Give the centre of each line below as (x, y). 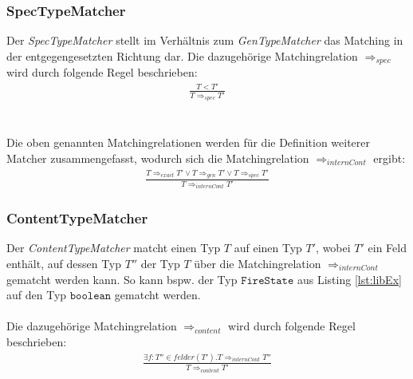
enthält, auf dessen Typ (64, 264)
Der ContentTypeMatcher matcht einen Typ (114, 248)
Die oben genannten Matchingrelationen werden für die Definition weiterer (189, 142)
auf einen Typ (268, 248)
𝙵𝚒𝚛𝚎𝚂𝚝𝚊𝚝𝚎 (267, 280)
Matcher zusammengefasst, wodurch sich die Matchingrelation (158, 158)
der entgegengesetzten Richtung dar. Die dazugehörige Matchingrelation (182, 55)
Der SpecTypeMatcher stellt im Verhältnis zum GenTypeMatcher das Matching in (205, 40)
